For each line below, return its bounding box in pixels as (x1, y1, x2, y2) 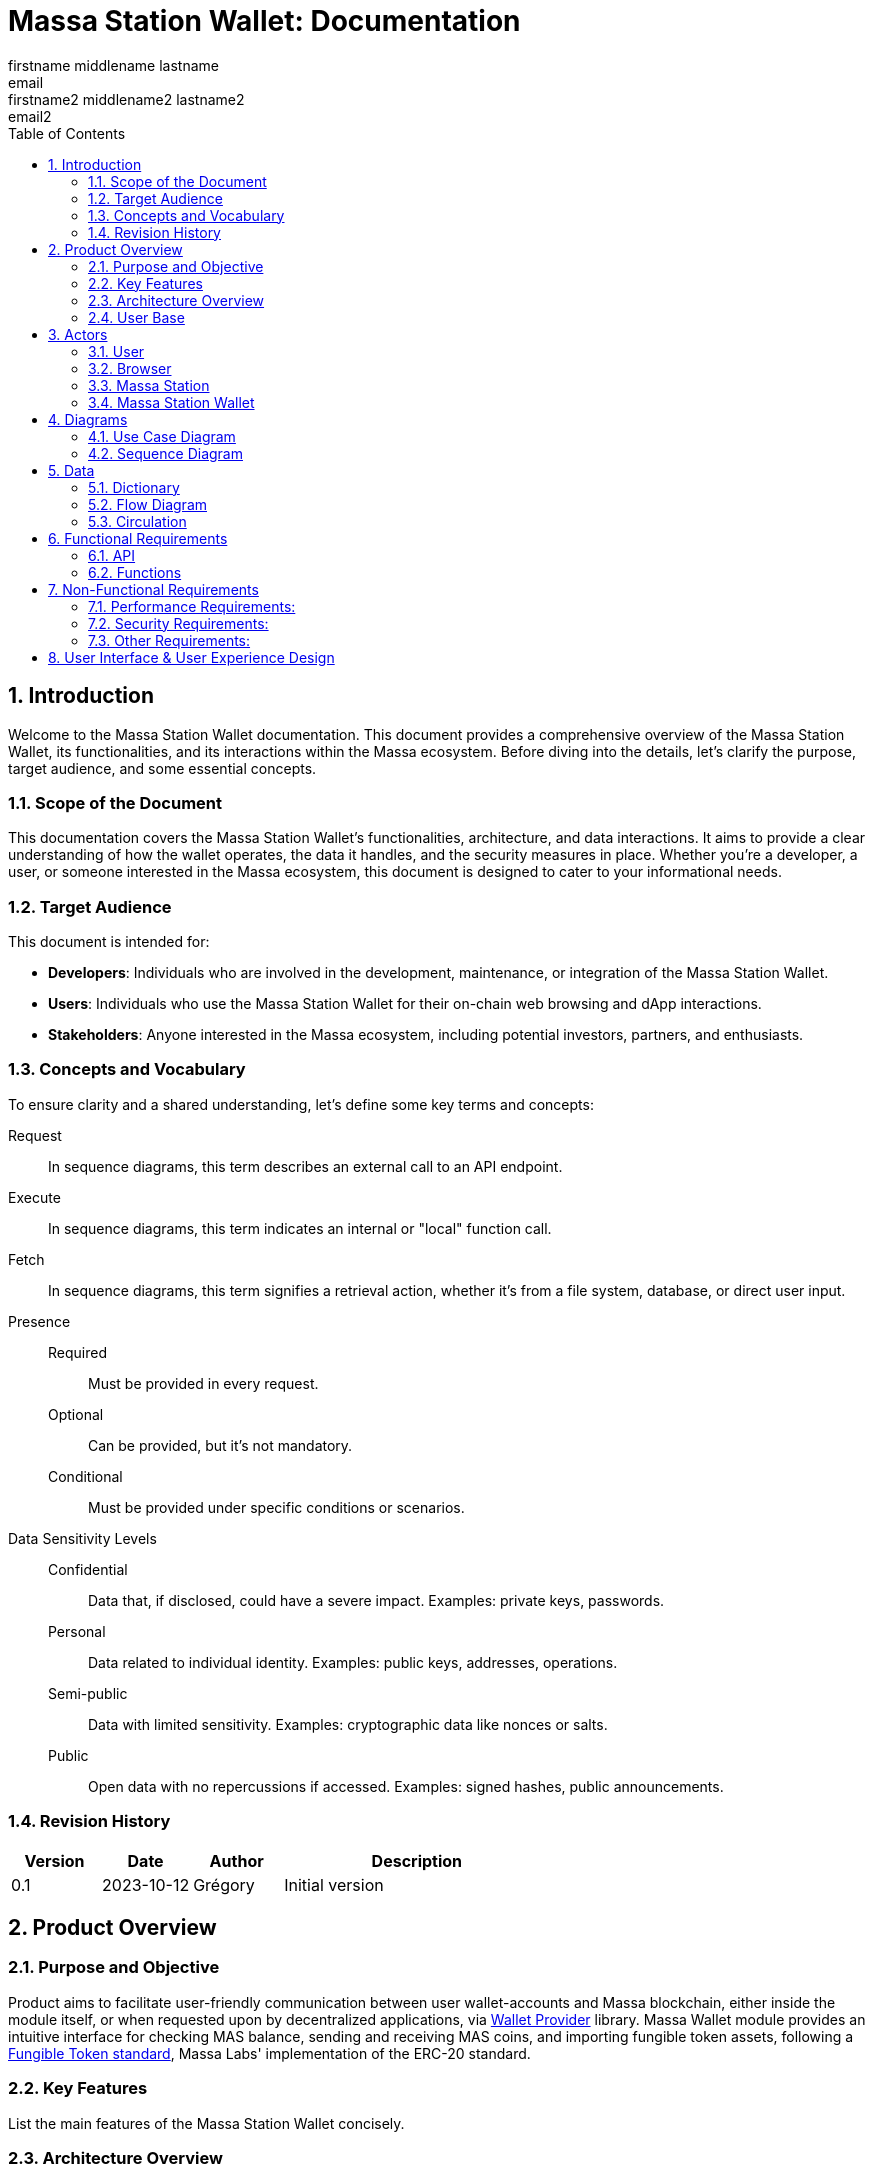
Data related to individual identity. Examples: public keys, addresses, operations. (88, 1653, 618, 1671)
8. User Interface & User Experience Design (48, 648, 335, 666)
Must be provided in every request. (88, 1374, 319, 1392)
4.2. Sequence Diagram (88, 444, 243, 462)
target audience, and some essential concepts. (8, 759, 317, 777)
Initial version (284, 1874, 384, 1895)
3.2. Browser (88, 359, 172, 377)
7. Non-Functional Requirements (48, 580, 259, 598)
